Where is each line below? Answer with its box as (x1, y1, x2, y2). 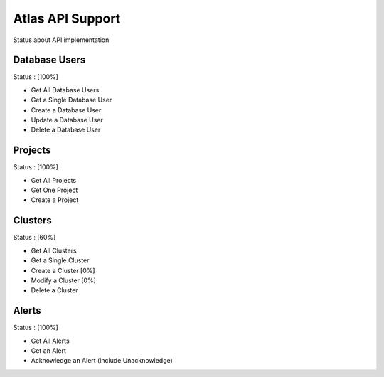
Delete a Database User (31, 125, 101, 134)
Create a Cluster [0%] (31, 266, 95, 275)
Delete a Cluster (31, 286, 78, 294)
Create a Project (31, 196, 79, 204)
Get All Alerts (31, 336, 70, 345)
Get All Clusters (31, 246, 78, 255)
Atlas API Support (13, 11, 121, 26)
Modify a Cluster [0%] (31, 276, 96, 285)
